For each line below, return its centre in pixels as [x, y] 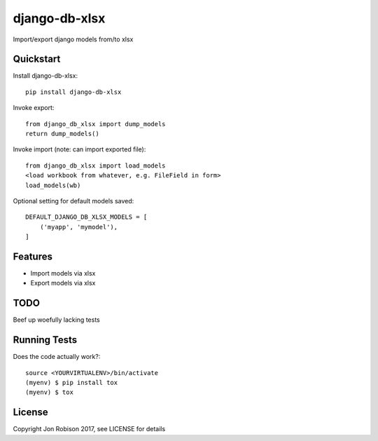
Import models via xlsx [63, 273]
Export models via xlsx [63, 283]
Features [33, 256]
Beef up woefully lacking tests [57, 320]
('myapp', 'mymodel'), [79, 227]
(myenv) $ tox [49, 392]
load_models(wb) [53, 185]
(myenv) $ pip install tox [72, 383]
